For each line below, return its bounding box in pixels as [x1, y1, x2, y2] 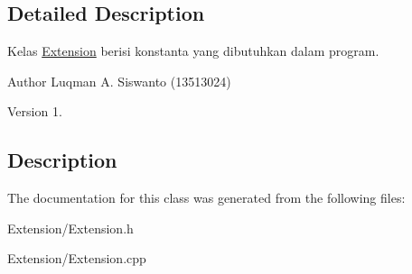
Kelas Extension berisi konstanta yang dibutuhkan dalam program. [7, 41, 379, 60]
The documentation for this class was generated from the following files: [7, 188, 406, 207]
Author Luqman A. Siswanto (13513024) [7, 71, 231, 90]
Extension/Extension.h [7, 218, 134, 237]
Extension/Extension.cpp [7, 249, 146, 268]
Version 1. [7, 102, 62, 121]
